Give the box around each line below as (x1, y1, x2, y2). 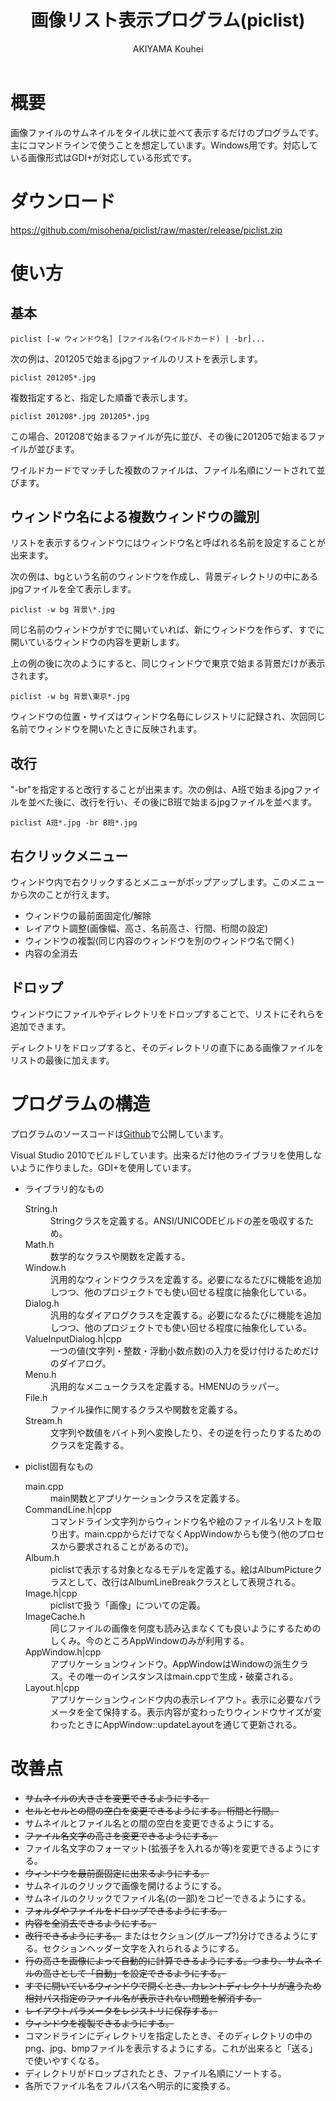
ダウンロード (10, 190, 117, 213)
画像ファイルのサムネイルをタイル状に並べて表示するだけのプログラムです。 (10, 126, 325, 138)
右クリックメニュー (10, 847, 129, 865)
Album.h (24, 1551, 60, 1563)
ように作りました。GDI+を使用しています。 (18, 1161, 197, 1173)
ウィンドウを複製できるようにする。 (24, 2017, 175, 2029)
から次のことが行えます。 (10, 889, 115, 901)
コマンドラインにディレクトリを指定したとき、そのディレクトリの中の (24, 2029, 313, 2041)
